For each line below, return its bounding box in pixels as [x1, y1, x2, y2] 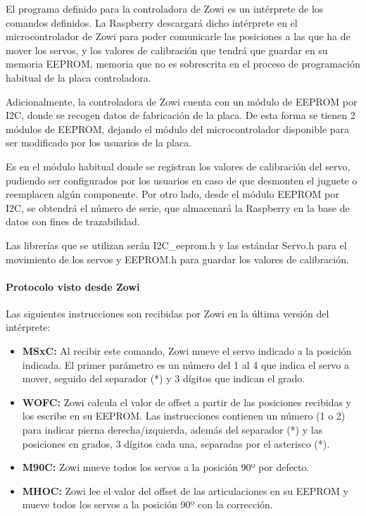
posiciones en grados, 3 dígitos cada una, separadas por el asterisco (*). [22, 436, 330, 451]
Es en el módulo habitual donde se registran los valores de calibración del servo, [6, 158, 351, 173]
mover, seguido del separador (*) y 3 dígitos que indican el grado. [22, 371, 305, 386]
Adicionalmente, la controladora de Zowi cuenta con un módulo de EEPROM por [6, 94, 358, 108]
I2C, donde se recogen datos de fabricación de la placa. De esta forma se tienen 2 [6, 108, 355, 122]
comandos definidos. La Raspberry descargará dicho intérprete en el [6, 15, 298, 30]
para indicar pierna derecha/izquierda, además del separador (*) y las [22, 422, 323, 437]
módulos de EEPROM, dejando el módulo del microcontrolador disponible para [6, 121, 350, 136]
